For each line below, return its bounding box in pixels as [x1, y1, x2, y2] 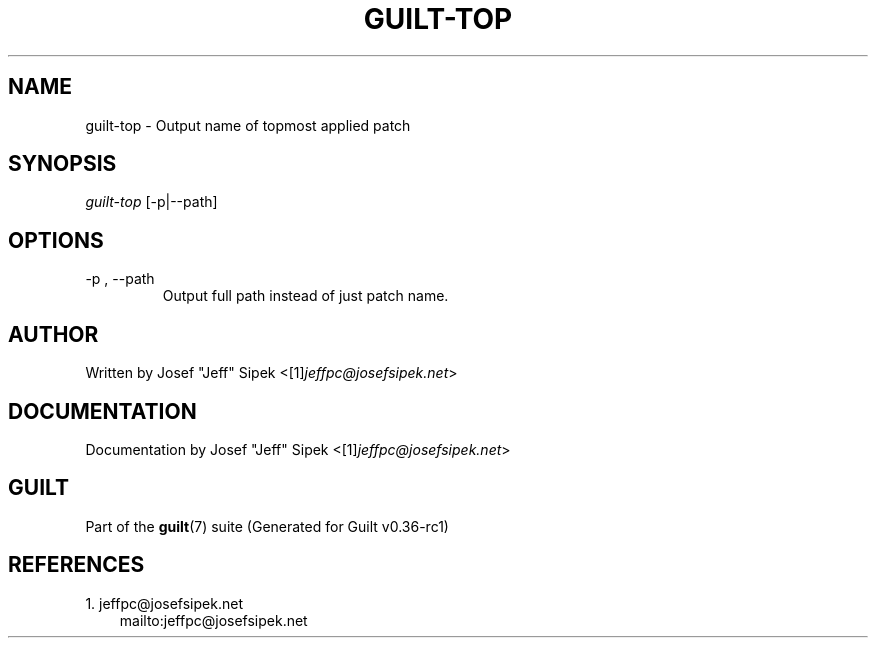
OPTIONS [8, 227, 104, 253]
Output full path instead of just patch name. [162, 287, 449, 305]
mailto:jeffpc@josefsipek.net [119, 611, 308, 629]
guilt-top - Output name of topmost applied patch [85, 116, 411, 134]
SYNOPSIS [8, 151, 117, 177]
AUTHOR [8, 321, 99, 347]
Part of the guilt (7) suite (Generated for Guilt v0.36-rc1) [85, 517, 449, 535]
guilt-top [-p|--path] [85, 193, 218, 211]
